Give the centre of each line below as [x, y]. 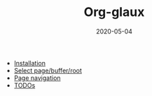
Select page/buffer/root [48, 70]
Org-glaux [114, 12]
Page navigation [37, 78]
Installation [30, 63]
